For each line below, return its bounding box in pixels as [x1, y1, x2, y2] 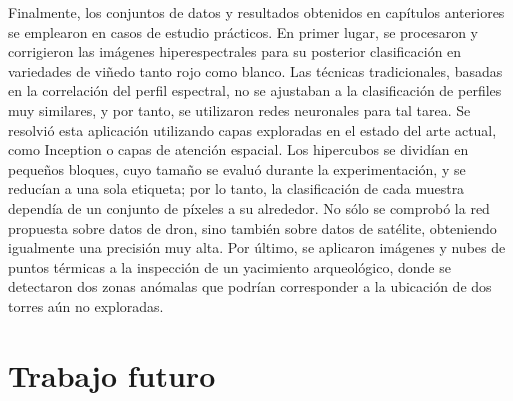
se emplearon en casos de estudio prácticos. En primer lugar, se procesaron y [8, 21, 478, 42]
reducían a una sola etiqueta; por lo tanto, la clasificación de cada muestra [8, 178, 465, 199]
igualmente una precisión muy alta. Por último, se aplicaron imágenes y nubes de [8, 237, 506, 258]
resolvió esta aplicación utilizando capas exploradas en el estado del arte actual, [8, 119, 497, 140]
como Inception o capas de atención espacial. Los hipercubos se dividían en [8, 139, 469, 160]
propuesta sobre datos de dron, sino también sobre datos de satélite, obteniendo [8, 217, 497, 238]
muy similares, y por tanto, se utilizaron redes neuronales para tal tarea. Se [8, 99, 471, 120]
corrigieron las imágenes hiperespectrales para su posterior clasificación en [8, 41, 462, 62]
